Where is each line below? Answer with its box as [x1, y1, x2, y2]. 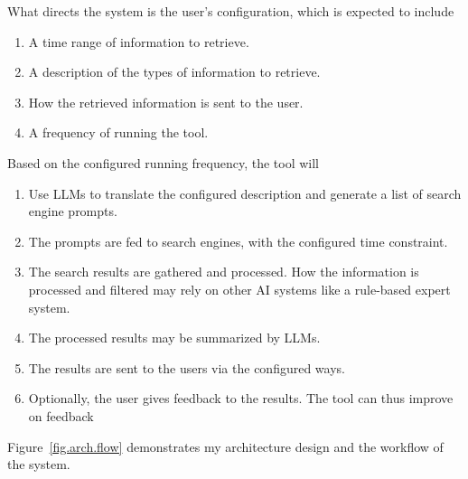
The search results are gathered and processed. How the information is [28, 262, 419, 281]
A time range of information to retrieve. [28, 32, 249, 51]
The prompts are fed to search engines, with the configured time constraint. [28, 231, 448, 250]
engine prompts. [28, 202, 117, 221]
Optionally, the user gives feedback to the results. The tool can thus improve [28, 389, 454, 408]
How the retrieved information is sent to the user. [28, 92, 304, 111]
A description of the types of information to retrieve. [28, 62, 321, 81]
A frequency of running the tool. [28, 123, 209, 142]
